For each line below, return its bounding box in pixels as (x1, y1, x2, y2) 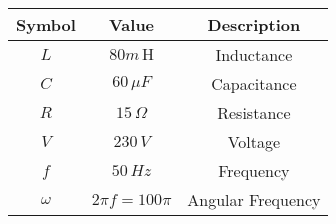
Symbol (16, 13, 76, 36)
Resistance (217, 101, 291, 124)
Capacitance (211, 72, 297, 95)
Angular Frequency (187, 188, 321, 211)
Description (207, 13, 301, 36)
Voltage (227, 130, 281, 153)
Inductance (215, 43, 293, 66)
